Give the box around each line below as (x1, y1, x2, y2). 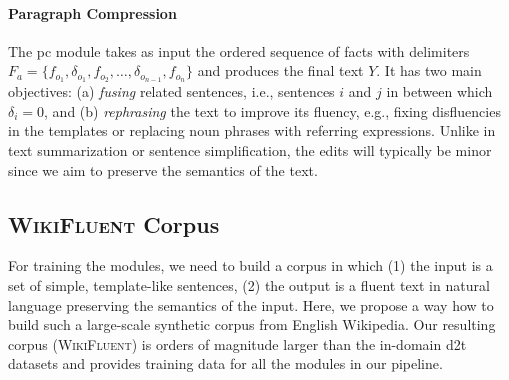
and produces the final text (197, 60, 364, 81)
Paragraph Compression (8, 2, 177, 23)
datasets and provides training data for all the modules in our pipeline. (8, 353, 443, 374)
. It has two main (376, 60, 482, 81)
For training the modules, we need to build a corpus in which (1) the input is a (8, 255, 493, 276)
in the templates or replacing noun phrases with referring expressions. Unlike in (8, 120, 496, 141)
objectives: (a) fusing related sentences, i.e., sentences (8, 81, 335, 102)
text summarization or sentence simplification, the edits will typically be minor (8, 140, 492, 161)
